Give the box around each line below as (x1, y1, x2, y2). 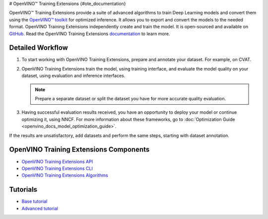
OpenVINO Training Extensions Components (9, 146, 150, 154)
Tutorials (9, 185, 37, 194)
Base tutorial (21, 199, 48, 205)
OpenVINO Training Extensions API (21, 158, 93, 164)
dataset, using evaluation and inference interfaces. (21, 73, 126, 79)
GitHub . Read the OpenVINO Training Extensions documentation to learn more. (9, 30, 170, 37)
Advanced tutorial (21, 205, 58, 211)
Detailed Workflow (9, 44, 68, 52)
